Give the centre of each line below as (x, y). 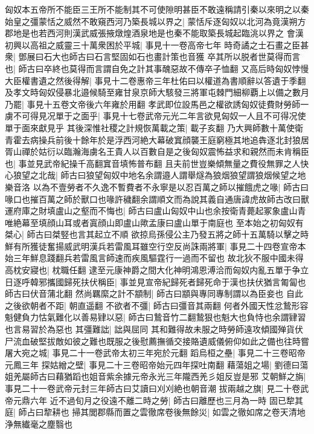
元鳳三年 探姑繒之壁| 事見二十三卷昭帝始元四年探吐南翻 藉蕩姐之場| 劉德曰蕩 (157, 364)
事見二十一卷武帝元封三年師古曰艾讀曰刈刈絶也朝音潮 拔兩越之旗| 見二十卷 (153, 388)
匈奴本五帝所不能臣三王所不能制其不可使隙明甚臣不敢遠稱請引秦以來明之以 (153, 9)
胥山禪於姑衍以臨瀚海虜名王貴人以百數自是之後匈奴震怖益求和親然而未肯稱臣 (157, 151)
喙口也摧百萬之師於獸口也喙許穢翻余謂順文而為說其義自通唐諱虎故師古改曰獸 (157, 199)
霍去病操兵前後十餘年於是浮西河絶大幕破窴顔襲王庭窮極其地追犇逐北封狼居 (161, 139)
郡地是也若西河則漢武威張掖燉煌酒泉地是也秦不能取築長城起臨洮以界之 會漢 (154, 33)
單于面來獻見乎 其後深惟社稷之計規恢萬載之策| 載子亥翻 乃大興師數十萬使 (150, 127)
